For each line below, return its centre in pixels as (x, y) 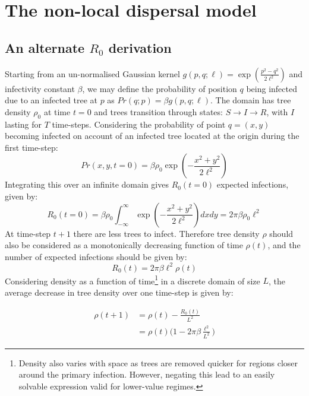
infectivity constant (40, 88)
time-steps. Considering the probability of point (139, 124)
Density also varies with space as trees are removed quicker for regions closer (158, 362)
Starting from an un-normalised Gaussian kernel (92, 73)
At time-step (28, 233)
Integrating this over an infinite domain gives (87, 184)
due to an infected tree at (51, 100)
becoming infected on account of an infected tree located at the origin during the (152, 136)
